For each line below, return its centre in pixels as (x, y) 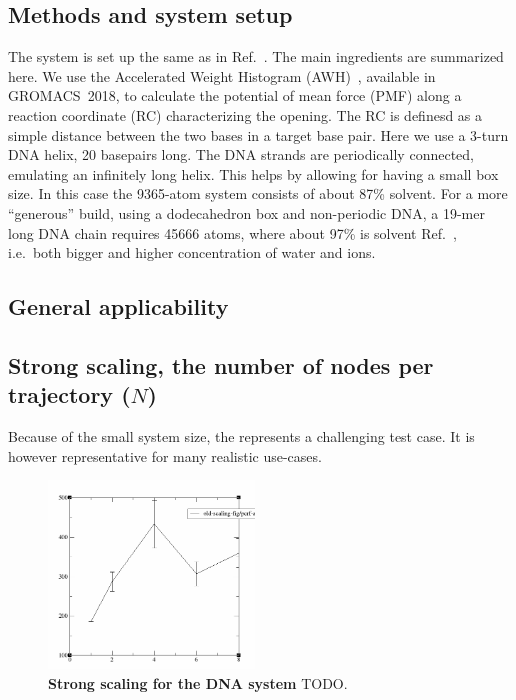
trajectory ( (69, 394)
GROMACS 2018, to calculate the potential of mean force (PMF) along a (235, 95)
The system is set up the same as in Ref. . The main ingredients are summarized (256, 56)
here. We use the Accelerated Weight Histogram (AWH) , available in (222, 75)
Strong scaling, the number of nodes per (221, 364)
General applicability (118, 306)
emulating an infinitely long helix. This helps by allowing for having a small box (253, 173)
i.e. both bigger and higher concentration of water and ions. (192, 252)
